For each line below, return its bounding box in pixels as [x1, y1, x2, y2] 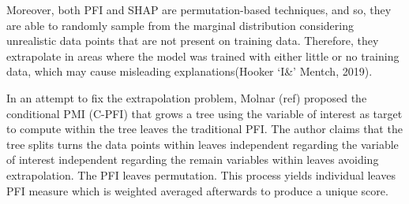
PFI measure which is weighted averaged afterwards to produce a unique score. [6, 182, 388, 198]
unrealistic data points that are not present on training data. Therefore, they [6, 32, 379, 49]
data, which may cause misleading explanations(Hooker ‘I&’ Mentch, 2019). [6, 63, 373, 80]
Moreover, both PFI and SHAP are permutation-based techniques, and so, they [6, 2, 392, 17]
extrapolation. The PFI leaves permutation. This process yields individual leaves [6, 166, 396, 183]
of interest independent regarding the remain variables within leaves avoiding [6, 151, 379, 168]
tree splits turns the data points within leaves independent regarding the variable [6, 135, 399, 152]
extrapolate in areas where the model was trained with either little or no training [6, 47, 400, 64]
